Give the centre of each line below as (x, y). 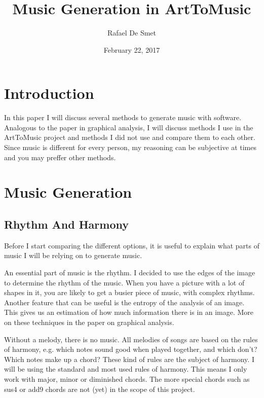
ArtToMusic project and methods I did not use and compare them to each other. (130, 137)
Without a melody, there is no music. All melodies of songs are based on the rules (131, 339)
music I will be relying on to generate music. (73, 255)
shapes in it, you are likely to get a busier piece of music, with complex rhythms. (129, 292)
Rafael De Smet (132, 33)
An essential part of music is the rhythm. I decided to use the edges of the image (130, 272)
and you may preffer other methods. (60, 157)
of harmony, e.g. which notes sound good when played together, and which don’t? (131, 349)
